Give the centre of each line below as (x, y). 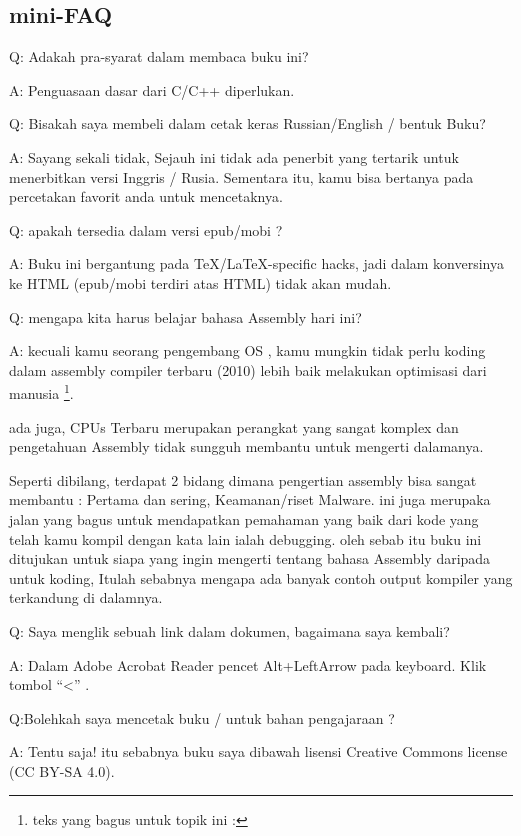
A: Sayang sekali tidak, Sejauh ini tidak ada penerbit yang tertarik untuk (234, 156)
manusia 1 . (41, 391)
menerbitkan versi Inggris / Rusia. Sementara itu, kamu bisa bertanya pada (241, 176)
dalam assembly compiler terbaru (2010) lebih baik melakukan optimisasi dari (248, 369)
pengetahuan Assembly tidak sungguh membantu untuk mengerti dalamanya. (246, 446)
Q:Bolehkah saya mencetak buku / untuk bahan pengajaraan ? (202, 717)
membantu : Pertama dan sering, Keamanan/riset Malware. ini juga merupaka (250, 499)
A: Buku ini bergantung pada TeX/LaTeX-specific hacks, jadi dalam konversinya (256, 263)
